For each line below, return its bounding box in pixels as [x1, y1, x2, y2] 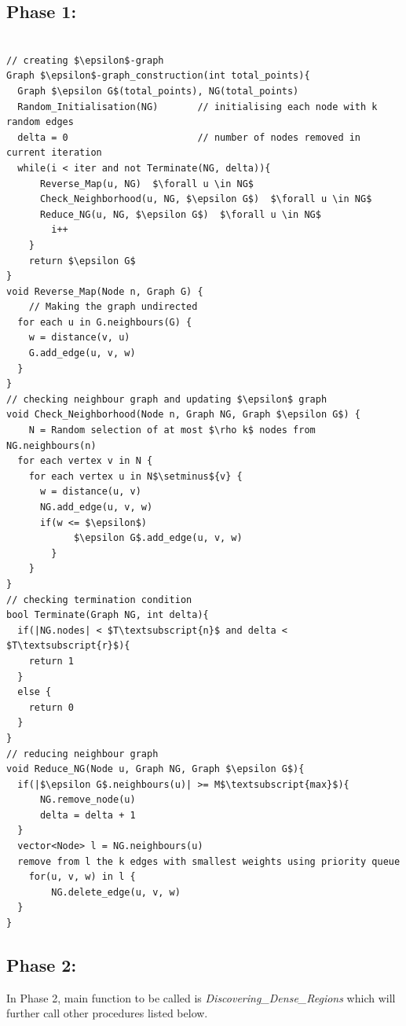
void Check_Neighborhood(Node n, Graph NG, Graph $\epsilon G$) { [6, 409, 361, 421]
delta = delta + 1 [39, 809, 136, 821]
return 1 [28, 655, 74, 667]
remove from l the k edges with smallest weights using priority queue [17, 855, 401, 867]
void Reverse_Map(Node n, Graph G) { [6, 285, 203, 297]
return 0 [28, 701, 74, 713]
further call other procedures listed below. [6, 1005, 208, 1021]
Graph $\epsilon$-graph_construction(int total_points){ [6, 70, 310, 82]
